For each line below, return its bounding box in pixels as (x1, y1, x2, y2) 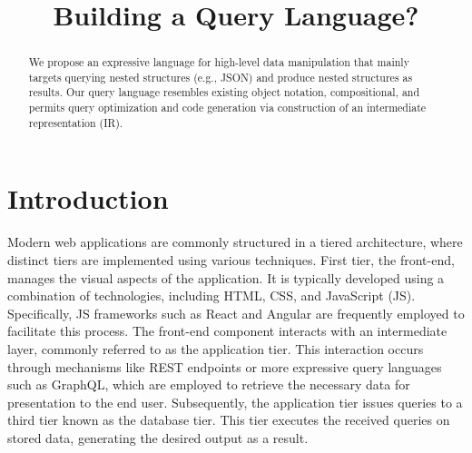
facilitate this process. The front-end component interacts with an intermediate (7, 321, 447, 340)
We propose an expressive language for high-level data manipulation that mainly (28, 54, 409, 70)
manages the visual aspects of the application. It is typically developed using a (7, 268, 445, 287)
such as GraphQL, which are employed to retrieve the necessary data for (7, 375, 410, 394)
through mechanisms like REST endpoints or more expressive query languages (7, 357, 442, 376)
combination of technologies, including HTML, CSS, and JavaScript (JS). (7, 286, 416, 305)
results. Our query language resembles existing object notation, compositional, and (28, 84, 420, 100)
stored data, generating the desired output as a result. (7, 428, 309, 447)
